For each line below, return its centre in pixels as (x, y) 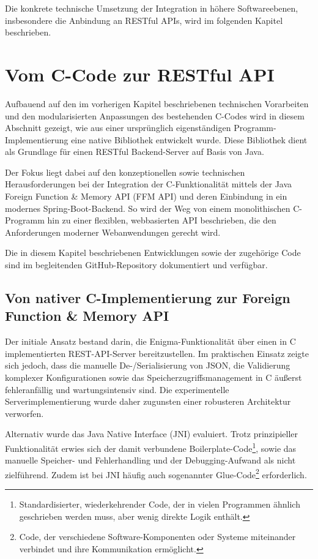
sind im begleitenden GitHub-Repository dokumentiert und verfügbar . (136, 265)
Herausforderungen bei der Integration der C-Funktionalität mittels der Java (149, 184)
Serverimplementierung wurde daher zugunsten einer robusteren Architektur (148, 401)
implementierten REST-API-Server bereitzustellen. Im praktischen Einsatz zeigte (157, 353)
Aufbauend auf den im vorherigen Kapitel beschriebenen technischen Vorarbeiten (157, 103)
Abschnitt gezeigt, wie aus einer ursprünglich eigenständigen (118, 128)
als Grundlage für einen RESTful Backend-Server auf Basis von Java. (135, 152)
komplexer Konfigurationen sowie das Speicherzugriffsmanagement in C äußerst (153, 377)
